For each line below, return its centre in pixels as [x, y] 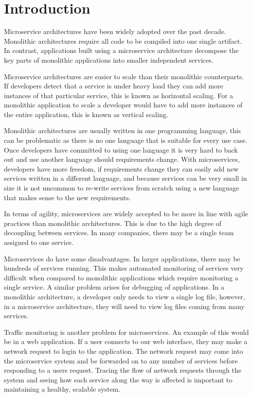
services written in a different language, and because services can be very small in [126, 178]
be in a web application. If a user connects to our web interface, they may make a [126, 341]
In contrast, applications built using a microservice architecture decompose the [121, 50]
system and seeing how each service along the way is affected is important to [118, 379]
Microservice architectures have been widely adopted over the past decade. [115, 31]
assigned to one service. [39, 242]
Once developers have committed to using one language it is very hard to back [121, 149]
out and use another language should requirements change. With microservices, [122, 159]
